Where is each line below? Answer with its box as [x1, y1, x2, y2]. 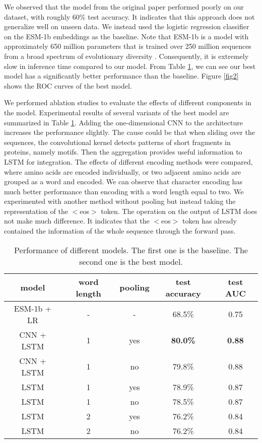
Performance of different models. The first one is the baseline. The [14, 244, 248, 256]
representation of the [4, 205, 68, 216]
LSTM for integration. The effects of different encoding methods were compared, [4, 156, 253, 167]
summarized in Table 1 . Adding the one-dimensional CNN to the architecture [4, 117, 243, 127]
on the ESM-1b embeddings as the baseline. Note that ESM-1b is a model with [4, 31, 249, 41]
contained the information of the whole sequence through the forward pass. [4, 226, 236, 236]
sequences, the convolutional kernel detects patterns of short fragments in [4, 136, 231, 147]
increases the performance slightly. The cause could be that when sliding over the [4, 127, 255, 137]
